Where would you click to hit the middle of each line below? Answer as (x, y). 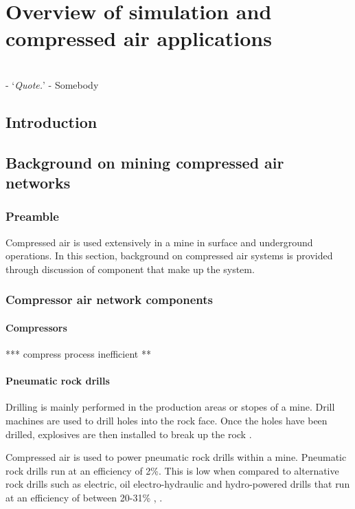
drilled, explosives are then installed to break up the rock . (129, 434)
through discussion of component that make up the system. (130, 269)
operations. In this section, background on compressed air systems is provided (169, 256)
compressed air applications (139, 38)
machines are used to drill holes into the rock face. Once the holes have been (167, 421)
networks (38, 183)
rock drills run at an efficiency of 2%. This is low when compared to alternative (172, 470)
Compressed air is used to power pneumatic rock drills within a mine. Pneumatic (176, 457)
